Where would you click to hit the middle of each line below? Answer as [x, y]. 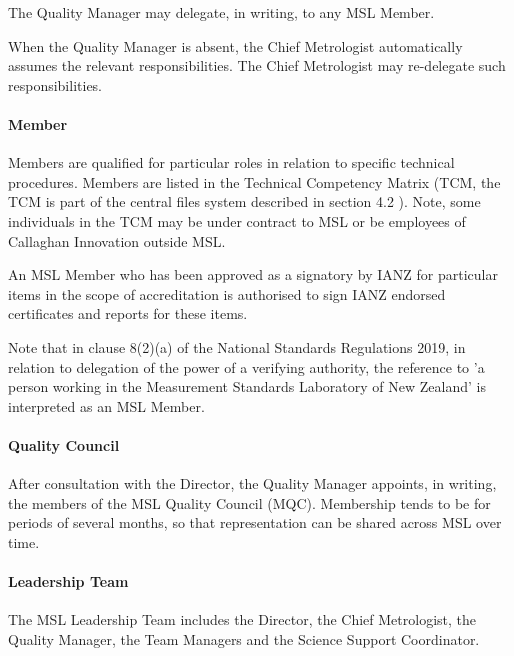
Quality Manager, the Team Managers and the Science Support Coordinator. [244, 638]
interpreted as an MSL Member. [106, 405]
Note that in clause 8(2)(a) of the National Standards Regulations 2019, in [237, 346]
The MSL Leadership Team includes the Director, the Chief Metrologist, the [242, 619]
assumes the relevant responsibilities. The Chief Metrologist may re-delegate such [257, 65]
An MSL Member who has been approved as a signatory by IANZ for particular [253, 274]
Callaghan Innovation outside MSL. [117, 240]
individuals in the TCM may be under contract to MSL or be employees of [237, 220]
